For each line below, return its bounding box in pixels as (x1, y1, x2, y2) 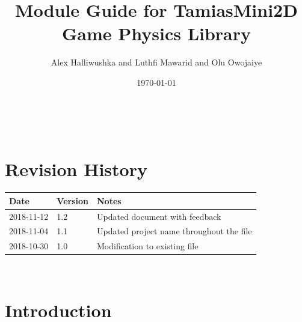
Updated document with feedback (96, 210, 221, 222)
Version (57, 194, 88, 207)
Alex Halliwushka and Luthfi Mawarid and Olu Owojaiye (51, 56, 262, 68)
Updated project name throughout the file (96, 225, 252, 237)
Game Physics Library (61, 21, 251, 46)
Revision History (5, 157, 147, 181)
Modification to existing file (96, 240, 199, 252)
